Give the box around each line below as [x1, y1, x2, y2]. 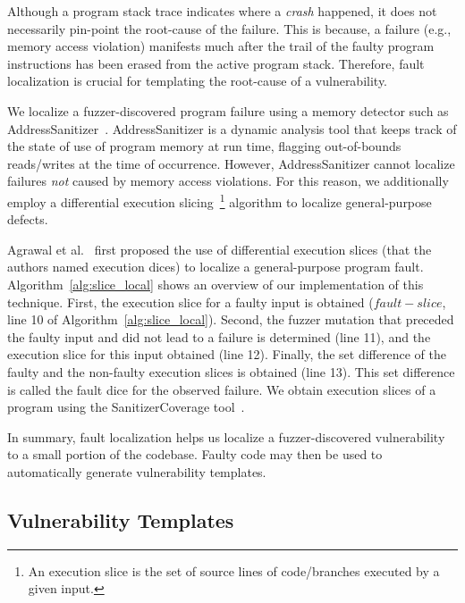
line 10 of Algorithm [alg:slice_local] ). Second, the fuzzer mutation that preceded [7, 310, 454, 329]
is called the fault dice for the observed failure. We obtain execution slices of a [7, 380, 436, 398]
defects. [7, 210, 48, 229]
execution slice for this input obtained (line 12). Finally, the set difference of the [7, 345, 446, 364]
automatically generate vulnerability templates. [7, 462, 266, 481]
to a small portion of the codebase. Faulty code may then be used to [7, 445, 383, 464]
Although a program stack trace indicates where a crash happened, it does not [7, 2, 437, 20]
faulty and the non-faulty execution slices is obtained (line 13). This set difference [7, 362, 455, 381]
